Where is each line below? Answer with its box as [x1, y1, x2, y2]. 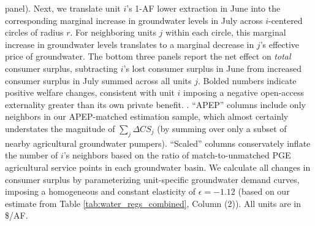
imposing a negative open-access [183, 86, 304, 99]
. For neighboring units [70, 26, 156, 39]
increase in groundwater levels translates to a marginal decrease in [5, 37, 254, 50]
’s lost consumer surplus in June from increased [123, 61, 302, 74]
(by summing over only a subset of [157, 122, 287, 134]
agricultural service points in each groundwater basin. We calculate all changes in [5, 160, 311, 173]
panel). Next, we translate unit [5, 2, 121, 14]
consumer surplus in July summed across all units [5, 74, 192, 87]
